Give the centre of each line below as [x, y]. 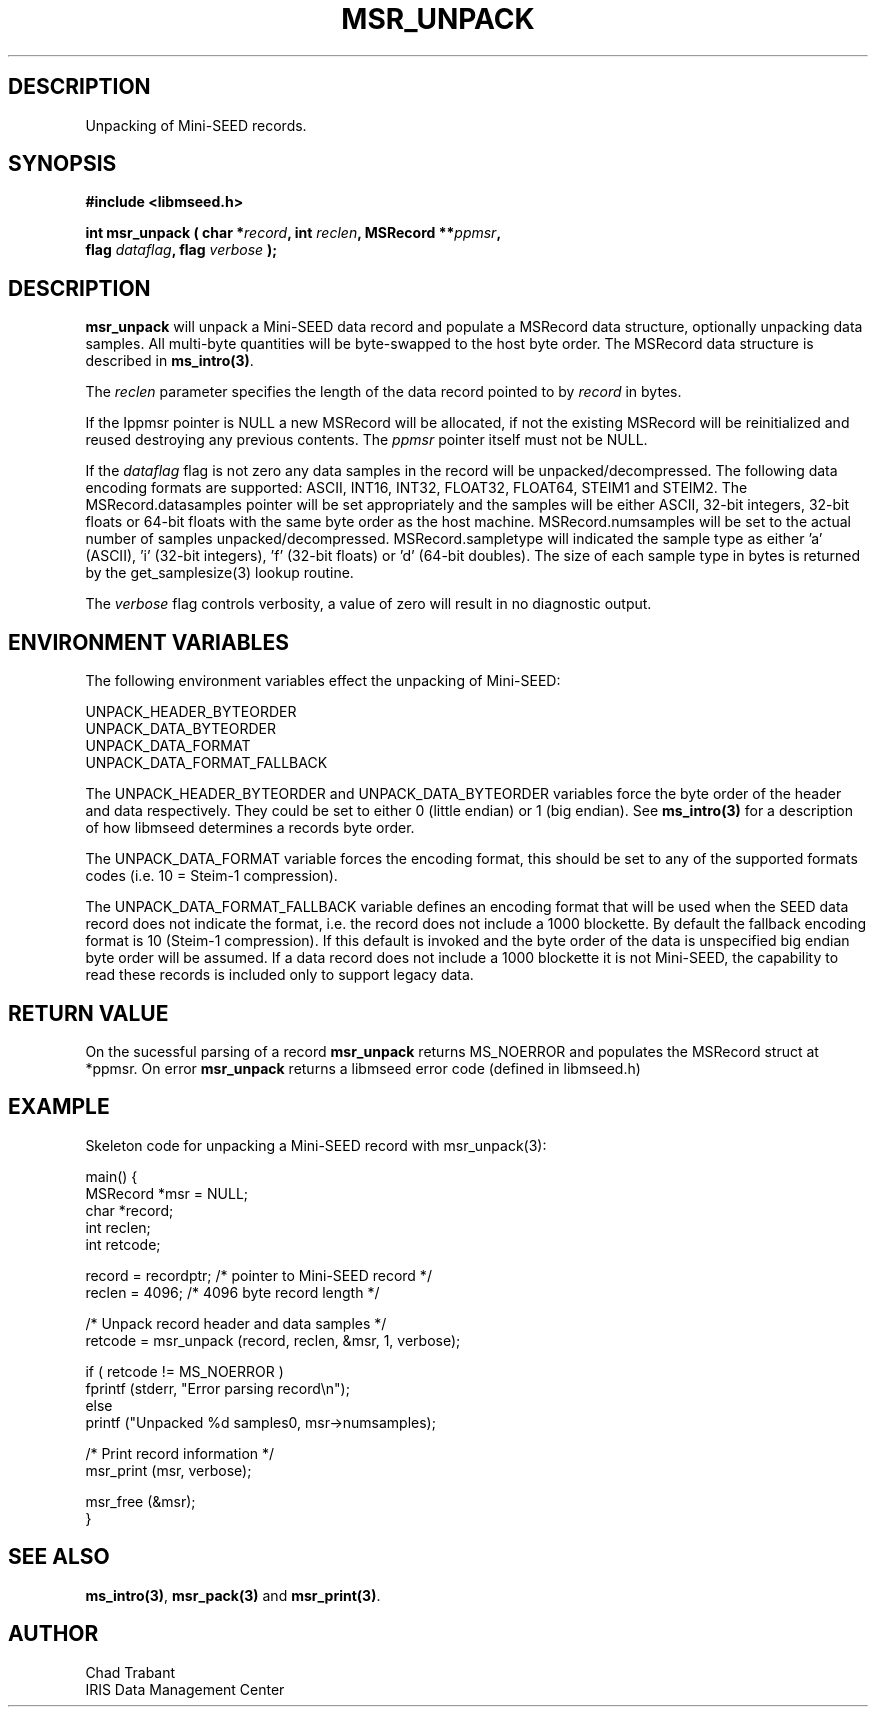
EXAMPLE [59, 1107]
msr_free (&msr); [140, 1501]
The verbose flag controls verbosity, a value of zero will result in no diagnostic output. [368, 604]
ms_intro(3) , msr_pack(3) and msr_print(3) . [233, 1595]
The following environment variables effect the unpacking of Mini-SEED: [323, 681]
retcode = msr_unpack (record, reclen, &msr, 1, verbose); [273, 1340]
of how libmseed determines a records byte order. [250, 828]
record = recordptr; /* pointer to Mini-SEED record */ [258, 1275]
